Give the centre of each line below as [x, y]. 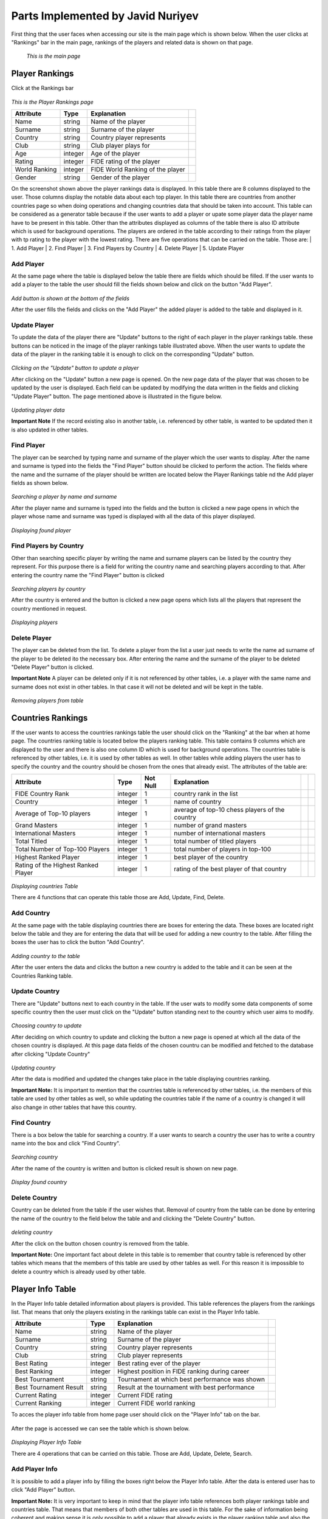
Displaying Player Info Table [46, 1442]
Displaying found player [41, 530]
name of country [198, 802]
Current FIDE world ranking [156, 1404]
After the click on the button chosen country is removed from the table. [100, 1243]
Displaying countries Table [45, 886]
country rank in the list [206, 794]
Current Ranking [38, 1404]
